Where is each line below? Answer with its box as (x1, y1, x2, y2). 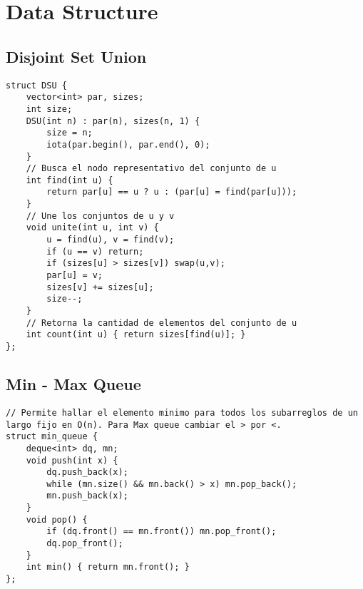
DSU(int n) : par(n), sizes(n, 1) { (26, 116, 200, 126)
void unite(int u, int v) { (26, 222, 159, 233)
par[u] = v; (46, 270, 103, 281)
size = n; (46, 128, 93, 138)
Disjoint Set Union (6, 45, 147, 67)
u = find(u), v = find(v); (46, 235, 175, 245)
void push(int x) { (26, 455, 118, 466)
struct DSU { (6, 80, 67, 91)
